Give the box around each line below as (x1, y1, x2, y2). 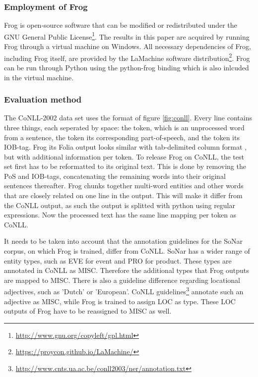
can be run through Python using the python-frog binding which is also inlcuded (4, 62, 249, 72)
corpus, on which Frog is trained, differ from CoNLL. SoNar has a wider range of (4, 246, 250, 256)
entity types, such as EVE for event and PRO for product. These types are (4, 255, 232, 266)
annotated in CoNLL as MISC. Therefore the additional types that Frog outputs (4, 265, 249, 275)
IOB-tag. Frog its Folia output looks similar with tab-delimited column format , (4, 142, 247, 152)
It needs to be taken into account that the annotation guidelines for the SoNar (4, 236, 243, 246)
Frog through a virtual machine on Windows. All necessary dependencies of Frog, (4, 41, 251, 52)
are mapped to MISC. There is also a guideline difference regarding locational (4, 274, 240, 285)
